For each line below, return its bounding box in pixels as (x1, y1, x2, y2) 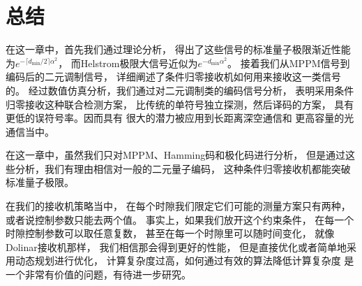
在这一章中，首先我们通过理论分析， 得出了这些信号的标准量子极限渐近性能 (6, 42, 351, 57)
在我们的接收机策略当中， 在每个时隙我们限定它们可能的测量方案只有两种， (6, 199, 351, 213)
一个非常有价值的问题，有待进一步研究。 (6, 267, 191, 282)
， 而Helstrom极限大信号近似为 (58, 55, 198, 70)
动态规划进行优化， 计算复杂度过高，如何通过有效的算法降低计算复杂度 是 (15, 253, 354, 268)
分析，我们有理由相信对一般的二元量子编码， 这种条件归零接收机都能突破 (15, 161, 351, 176)
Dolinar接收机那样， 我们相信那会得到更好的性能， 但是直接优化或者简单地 (6, 239, 347, 254)
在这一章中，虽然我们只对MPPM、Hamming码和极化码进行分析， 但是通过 (6, 148, 345, 162)
